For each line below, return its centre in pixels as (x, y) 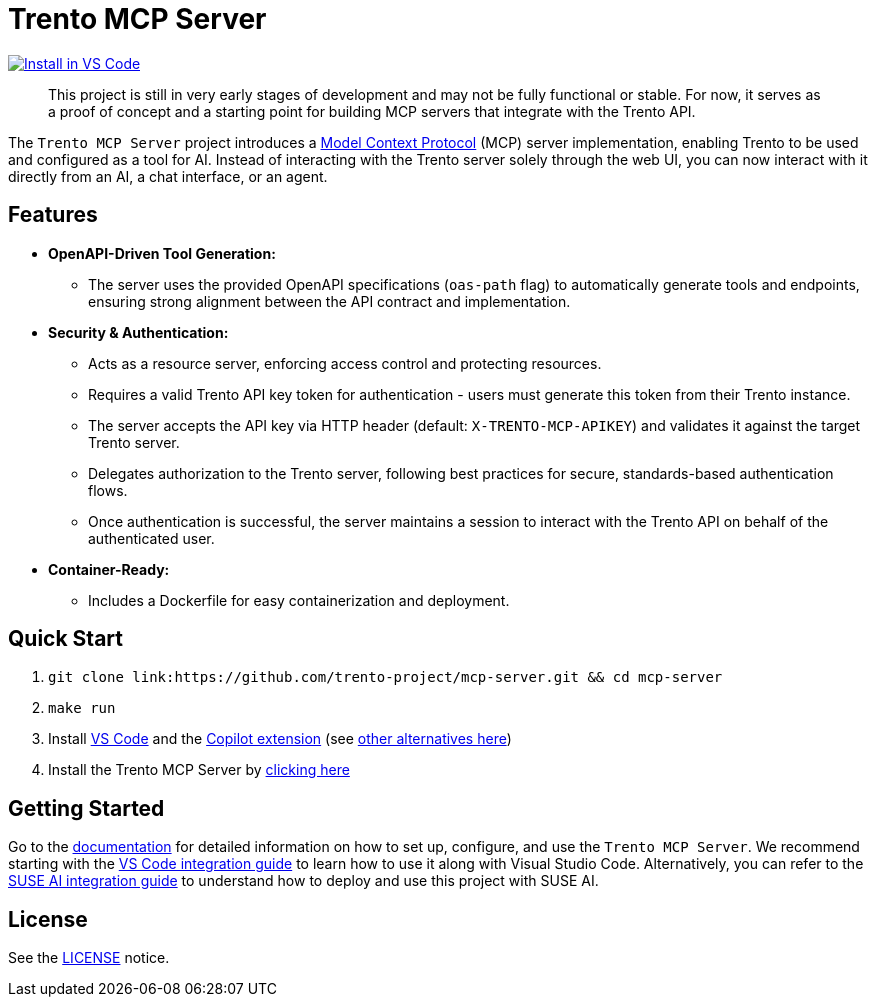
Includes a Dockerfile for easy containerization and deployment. (299, 600)
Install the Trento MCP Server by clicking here (199, 770)
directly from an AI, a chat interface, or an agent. (168, 176)
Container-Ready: (109, 569)
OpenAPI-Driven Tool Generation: (162, 253)
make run (82, 708)
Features (53, 215)
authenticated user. (151, 538)
